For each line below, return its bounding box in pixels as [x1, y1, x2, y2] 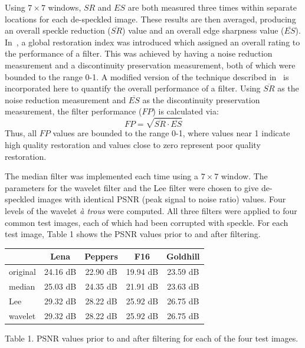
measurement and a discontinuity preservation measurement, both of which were [5, 58, 296, 71]
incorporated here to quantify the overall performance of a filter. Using [5, 82, 261, 94]
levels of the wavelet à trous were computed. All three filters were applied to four [5, 205, 297, 217]
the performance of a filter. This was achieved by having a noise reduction [5, 47, 273, 60]
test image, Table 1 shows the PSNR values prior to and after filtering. [5, 228, 261, 240]
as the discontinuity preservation [142, 93, 260, 106]
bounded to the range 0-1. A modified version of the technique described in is [5, 70, 289, 83]
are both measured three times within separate [127, 1, 297, 13]
